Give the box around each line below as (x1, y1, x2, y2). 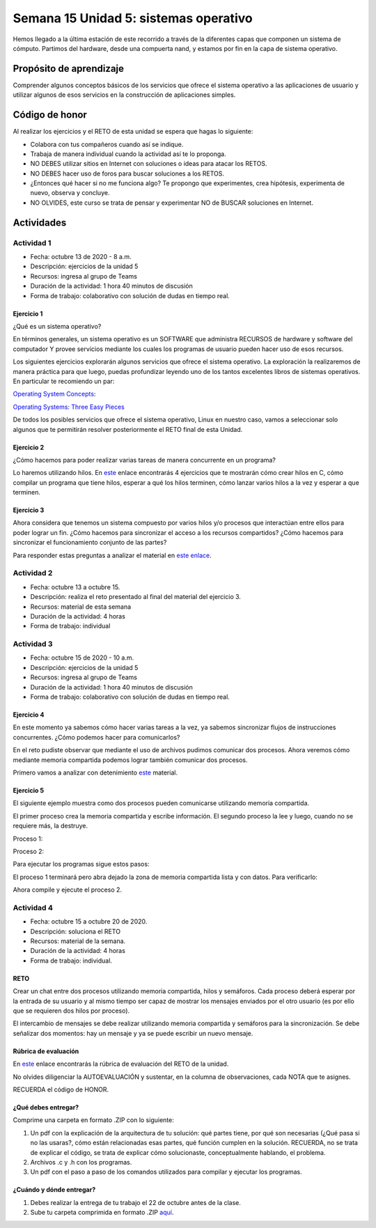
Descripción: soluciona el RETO (30, 927, 121, 935)
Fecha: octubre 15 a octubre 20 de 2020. (30, 917, 148, 926)
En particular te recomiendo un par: (13, 377, 115, 385)
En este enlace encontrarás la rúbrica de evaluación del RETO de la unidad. (13, 1059, 229, 1068)
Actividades (13, 217, 67, 228)
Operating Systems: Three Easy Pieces (13, 403, 125, 411)
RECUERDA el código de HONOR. (13, 1085, 109, 1094)
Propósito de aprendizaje (13, 63, 125, 75)
